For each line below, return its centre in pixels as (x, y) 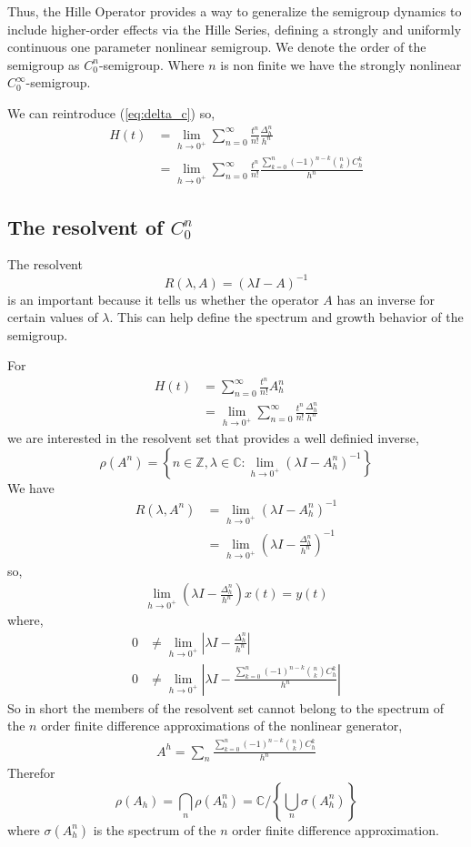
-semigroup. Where (151, 64)
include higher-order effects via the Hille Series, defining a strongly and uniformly (235, 29)
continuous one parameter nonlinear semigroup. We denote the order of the (217, 47)
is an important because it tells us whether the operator (163, 299)
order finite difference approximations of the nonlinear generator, (222, 726)
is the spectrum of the (155, 829)
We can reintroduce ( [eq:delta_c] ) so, (111, 112)
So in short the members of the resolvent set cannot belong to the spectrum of (226, 707)
